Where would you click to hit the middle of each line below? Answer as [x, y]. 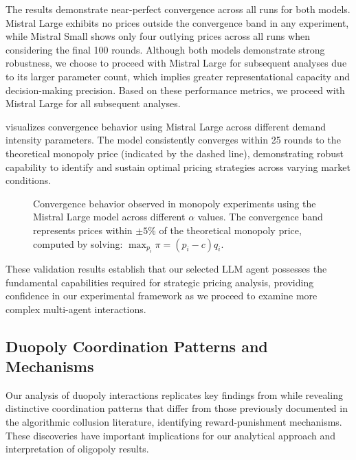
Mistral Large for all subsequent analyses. [93, 103]
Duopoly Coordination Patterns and [137, 346]
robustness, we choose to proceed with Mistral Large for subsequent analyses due [176, 63]
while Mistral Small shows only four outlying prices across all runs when [158, 36]
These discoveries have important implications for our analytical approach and [171, 435]
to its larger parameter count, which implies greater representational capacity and [178, 76]
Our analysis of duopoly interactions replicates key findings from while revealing [175, 394]
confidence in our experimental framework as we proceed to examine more [162, 296]
